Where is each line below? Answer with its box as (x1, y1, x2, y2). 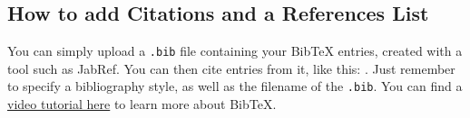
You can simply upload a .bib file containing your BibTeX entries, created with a (7, 41, 463, 60)
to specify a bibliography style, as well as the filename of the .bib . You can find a (7, 77, 463, 95)
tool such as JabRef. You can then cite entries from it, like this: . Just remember (7, 59, 455, 77)
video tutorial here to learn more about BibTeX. (7, 95, 277, 113)
